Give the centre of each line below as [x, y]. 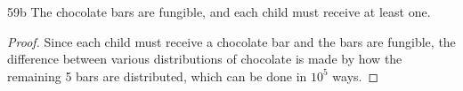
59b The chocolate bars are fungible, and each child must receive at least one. [219, 11]
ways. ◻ [356, 76]
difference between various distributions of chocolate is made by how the [205, 59]
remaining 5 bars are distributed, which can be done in [157, 76]
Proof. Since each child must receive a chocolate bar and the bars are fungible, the [231, 41]
